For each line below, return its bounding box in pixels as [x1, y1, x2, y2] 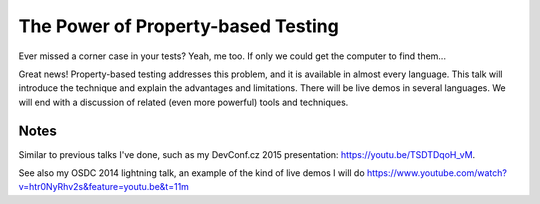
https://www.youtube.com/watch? [366, 167, 507, 179]
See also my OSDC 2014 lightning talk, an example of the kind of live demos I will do [18, 167, 365, 179]
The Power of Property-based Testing [18, 15, 339, 37]
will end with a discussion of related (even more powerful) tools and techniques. [18, 96, 349, 108]
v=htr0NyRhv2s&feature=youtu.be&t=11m [18, 181, 190, 193]
